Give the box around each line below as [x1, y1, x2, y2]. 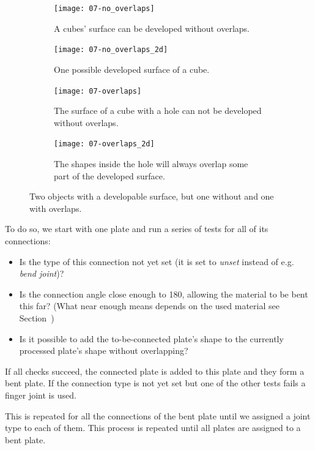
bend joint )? [19, 267, 64, 280]
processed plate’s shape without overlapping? [19, 344, 188, 357]
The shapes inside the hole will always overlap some [54, 157, 248, 170]
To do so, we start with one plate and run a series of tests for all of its [5, 222, 269, 235]
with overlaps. [29, 201, 82, 214]
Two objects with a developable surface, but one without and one [29, 190, 274, 203]
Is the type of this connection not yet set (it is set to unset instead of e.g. [19, 255, 294, 268]
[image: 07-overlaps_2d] [54, 140, 155, 149]
